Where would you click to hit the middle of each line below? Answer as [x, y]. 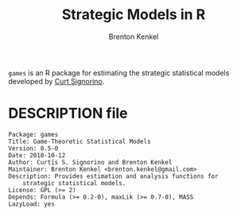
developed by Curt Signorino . [56, 81]
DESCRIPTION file [68, 114]
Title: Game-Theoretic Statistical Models [80, 141]
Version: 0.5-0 [33, 148]
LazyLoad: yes [32, 204]
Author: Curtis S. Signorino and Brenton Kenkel [90, 162]
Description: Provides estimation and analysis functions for [113, 176]
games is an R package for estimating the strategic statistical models [119, 72]
